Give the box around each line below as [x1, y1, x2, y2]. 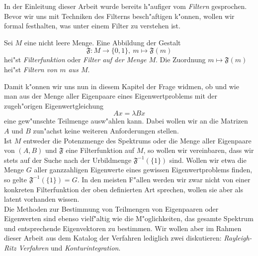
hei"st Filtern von [4, 64, 58, 74]
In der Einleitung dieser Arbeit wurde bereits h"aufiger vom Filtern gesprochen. [4, 1, 247, 11]
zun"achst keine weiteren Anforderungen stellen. [33, 125, 179, 135]
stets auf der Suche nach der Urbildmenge [4, 154, 132, 165]
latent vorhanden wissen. [4, 194, 80, 204]
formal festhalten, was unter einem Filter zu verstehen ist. [4, 20, 180, 31]
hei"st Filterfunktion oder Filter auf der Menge [4, 54, 147, 65]
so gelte [4, 174, 27, 184]
